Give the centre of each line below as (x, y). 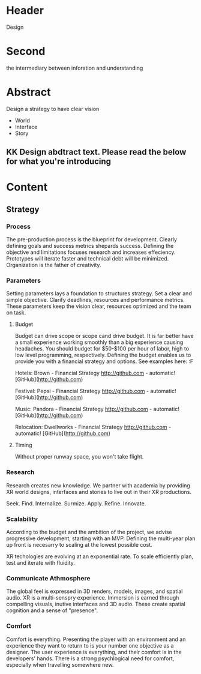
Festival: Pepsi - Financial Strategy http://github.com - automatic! (96, 391)
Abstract (28, 92)
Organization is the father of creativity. (54, 265)
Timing (23, 445)
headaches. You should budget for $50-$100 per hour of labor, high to (102, 349)
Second (26, 51)
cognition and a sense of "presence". (52, 610)
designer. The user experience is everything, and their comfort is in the (94, 652)
